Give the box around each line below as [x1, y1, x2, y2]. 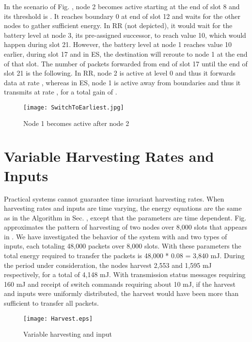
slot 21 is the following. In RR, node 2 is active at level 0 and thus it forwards [4, 68, 236, 78]
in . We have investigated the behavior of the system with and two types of [4, 231, 227, 241]
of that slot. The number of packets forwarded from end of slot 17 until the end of [4, 58, 248, 68]
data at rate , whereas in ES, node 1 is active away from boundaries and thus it [4, 77, 241, 87]
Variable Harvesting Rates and [4, 146, 214, 166]
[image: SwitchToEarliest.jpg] [23, 104, 124, 111]
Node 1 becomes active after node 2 [23, 118, 129, 128]
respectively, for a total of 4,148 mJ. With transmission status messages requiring [4, 269, 246, 280]
